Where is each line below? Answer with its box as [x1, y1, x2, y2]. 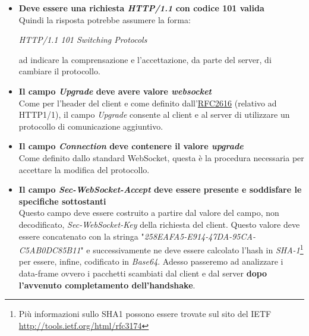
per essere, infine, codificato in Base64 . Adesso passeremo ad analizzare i [18, 255, 283, 268]
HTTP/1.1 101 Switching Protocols [18, 33, 147, 46]
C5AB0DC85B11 [18, 243, 81, 256]
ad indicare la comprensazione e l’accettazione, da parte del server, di [18, 53, 272, 65]
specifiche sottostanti [18, 194, 106, 207]
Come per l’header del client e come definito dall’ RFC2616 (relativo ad [18, 96, 277, 109]
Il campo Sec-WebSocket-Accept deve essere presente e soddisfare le [18, 183, 302, 196]
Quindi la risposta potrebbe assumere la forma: [18, 13, 191, 26]
